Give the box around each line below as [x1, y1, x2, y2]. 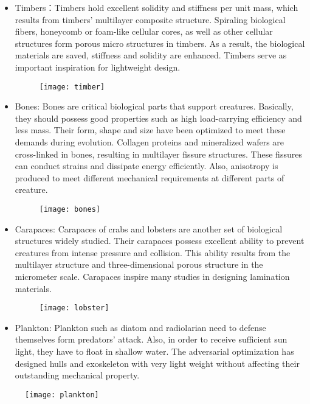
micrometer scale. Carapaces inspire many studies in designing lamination [15, 270, 290, 282]
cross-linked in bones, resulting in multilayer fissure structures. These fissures [15, 147, 302, 160]
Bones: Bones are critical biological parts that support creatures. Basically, [15, 100, 294, 113]
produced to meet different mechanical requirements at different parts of [15, 171, 284, 184]
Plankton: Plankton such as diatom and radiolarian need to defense [15, 321, 266, 333]
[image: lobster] [39, 304, 109, 313]
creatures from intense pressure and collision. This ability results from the [15, 246, 291, 259]
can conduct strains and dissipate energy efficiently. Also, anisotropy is [15, 159, 278, 172]
